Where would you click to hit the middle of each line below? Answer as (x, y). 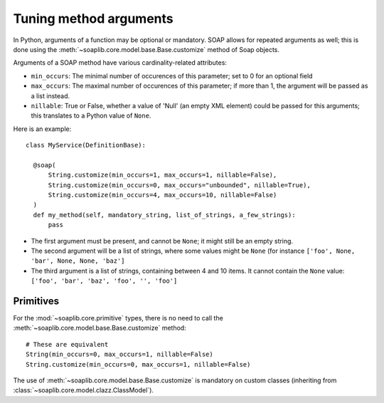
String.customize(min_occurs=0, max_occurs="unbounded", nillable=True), (179, 185)
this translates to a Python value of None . (91, 116)
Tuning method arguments (93, 19)
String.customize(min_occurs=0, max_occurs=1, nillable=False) (138, 364)
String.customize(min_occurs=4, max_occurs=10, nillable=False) (162, 195)
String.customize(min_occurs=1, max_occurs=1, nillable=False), (162, 175)
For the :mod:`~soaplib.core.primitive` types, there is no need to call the (118, 318)
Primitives (36, 301)
